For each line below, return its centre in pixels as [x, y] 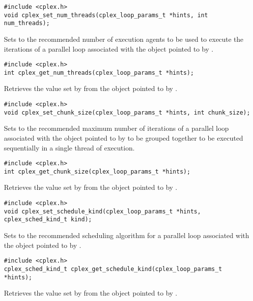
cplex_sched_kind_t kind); [48, 220]
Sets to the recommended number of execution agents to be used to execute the [124, 39]
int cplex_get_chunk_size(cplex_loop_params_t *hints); [97, 171]
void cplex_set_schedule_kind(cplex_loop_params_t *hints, [102, 211]
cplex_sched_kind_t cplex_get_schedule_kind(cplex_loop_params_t [113, 269]
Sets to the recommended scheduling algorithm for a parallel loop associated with [127, 235]
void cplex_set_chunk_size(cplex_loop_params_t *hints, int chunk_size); [127, 112]
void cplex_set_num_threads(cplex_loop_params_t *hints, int [106, 15]
